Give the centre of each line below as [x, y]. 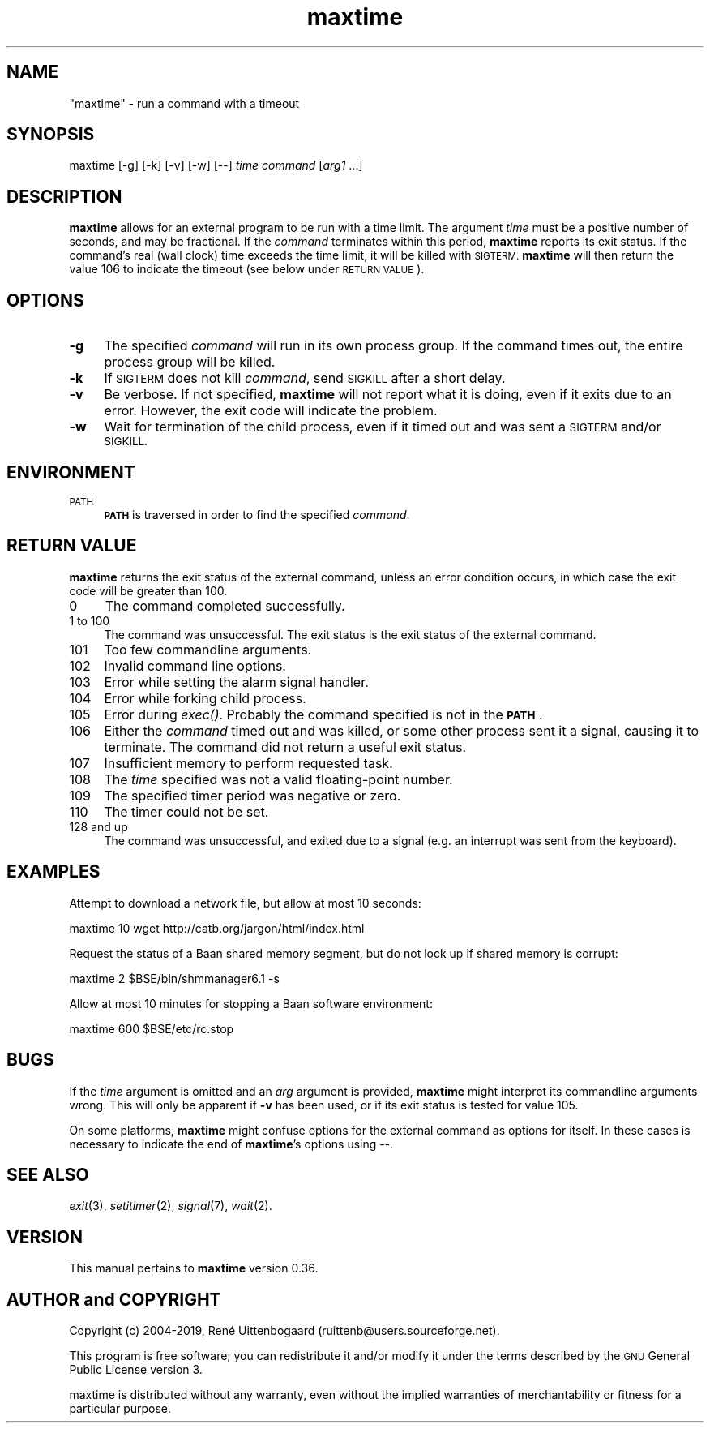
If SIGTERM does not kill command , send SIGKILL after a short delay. [305, 378]
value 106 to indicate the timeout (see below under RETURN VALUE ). [247, 269]
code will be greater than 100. [148, 590]
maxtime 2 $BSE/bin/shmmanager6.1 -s [174, 978]
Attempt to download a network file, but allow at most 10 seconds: [245, 903]
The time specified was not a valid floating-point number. [278, 779]
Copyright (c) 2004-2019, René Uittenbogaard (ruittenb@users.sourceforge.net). [284, 1331]
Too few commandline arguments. [208, 649]
